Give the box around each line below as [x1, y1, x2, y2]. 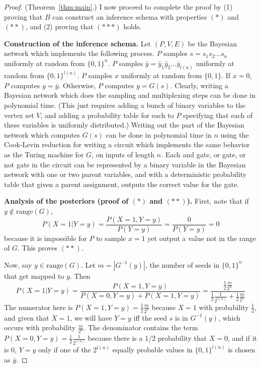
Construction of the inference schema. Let [4, 38, 151, 48]
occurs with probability [4, 322, 76, 333]
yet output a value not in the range [147, 232, 256, 243]
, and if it [228, 333, 257, 343]
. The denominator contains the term [83, 322, 198, 333]
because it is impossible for [4, 232, 87, 243]
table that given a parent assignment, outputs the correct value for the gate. [4, 178, 239, 189]
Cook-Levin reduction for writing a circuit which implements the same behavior [4, 139, 250, 150]
